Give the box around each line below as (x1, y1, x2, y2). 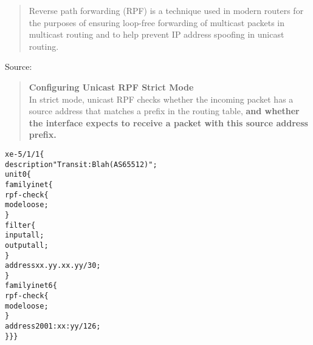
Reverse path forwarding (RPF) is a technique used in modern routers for (29, 4, 304, 16)
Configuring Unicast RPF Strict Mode (29, 80, 194, 93)
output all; (5, 241, 49, 250)
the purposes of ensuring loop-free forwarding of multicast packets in (29, 16, 285, 29)
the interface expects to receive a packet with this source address (29, 116, 308, 129)
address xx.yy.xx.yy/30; (5, 261, 101, 270)
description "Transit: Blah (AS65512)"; (5, 160, 157, 169)
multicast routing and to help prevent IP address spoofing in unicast (29, 28, 284, 41)
